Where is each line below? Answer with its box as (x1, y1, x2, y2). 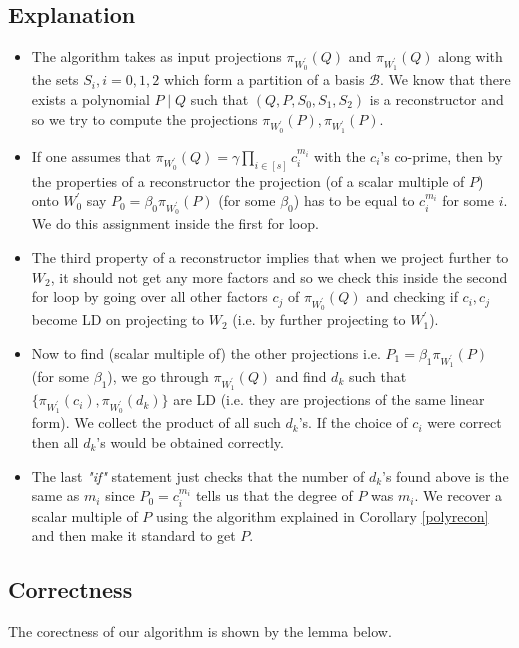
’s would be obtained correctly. (96, 431, 284, 452)
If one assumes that (31, 145, 152, 166)
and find (275, 366, 327, 386)
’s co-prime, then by (380, 145, 503, 166)
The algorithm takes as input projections (31, 46, 282, 67)
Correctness (8, 574, 133, 605)
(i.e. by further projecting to (232, 309, 406, 330)
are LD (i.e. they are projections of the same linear (173, 389, 485, 410)
